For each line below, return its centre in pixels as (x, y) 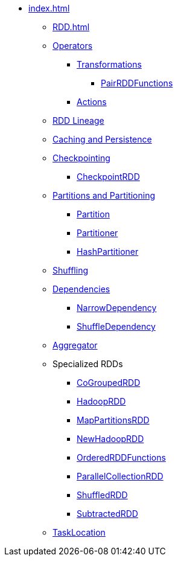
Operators (73, 46)
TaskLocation (79, 532)
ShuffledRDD (102, 495)
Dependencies (81, 289)
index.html (49, 8)
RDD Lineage (78, 120)
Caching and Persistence (102, 139)
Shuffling (70, 270)
